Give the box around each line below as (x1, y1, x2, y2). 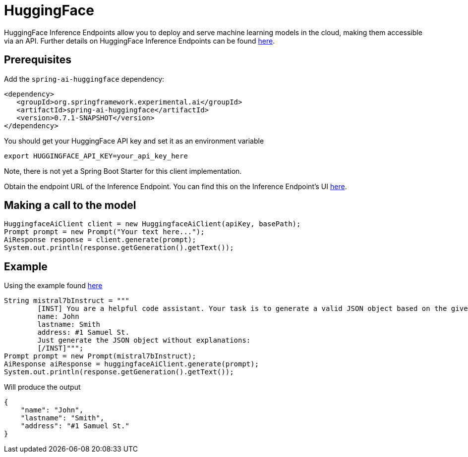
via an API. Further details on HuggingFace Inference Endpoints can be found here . (4, 36, 275, 45)
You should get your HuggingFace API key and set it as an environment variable (4, 136, 264, 145)
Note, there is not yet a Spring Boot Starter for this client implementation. (4, 166, 242, 175)
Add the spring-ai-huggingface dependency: (4, 74, 165, 83)
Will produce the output (4, 383, 81, 392)
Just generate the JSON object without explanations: (37, 336, 251, 345)
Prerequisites (4, 53, 71, 66)
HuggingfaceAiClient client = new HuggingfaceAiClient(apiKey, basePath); (4, 220, 301, 228)
